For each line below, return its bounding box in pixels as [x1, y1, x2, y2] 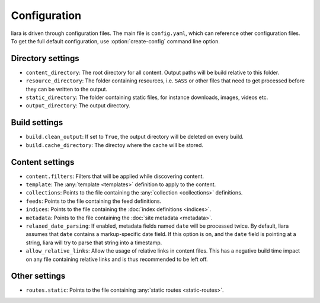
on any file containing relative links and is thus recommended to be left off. [25, 256, 208, 263]
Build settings [11, 117, 63, 127]
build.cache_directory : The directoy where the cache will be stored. [25, 141, 204, 148]
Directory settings [11, 53, 79, 63]
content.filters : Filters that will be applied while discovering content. [25, 173, 204, 180]
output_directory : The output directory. [25, 102, 130, 109]
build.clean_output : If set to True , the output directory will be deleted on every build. [25, 133, 244, 141]
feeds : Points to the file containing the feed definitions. [25, 197, 162, 205]
